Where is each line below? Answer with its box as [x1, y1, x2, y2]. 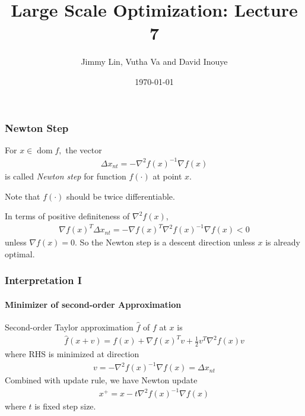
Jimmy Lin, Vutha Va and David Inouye [81, 55, 228, 68]
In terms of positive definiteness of [5, 210, 130, 222]
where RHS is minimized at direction [5, 348, 139, 360]
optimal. [5, 247, 35, 260]
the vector [65, 143, 102, 156]
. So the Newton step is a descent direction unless [75, 236, 255, 248]
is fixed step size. [34, 400, 96, 412]
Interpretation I [5, 273, 82, 288]
